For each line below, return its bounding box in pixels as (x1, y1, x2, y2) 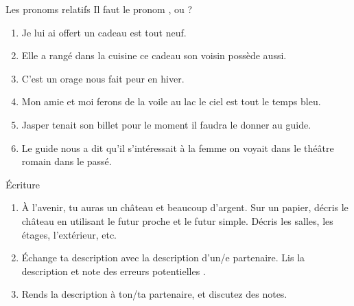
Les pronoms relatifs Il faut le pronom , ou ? (5, 2, 192, 16)
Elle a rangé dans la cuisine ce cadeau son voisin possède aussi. (21, 48, 287, 63)
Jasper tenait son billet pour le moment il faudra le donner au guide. (21, 117, 311, 131)
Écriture (5, 177, 40, 191)
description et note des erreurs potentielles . (21, 263, 206, 278)
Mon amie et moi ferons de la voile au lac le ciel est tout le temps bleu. (21, 94, 321, 109)
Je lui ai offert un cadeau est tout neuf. (21, 25, 187, 39)
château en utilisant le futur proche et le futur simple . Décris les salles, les (21, 213, 333, 228)
